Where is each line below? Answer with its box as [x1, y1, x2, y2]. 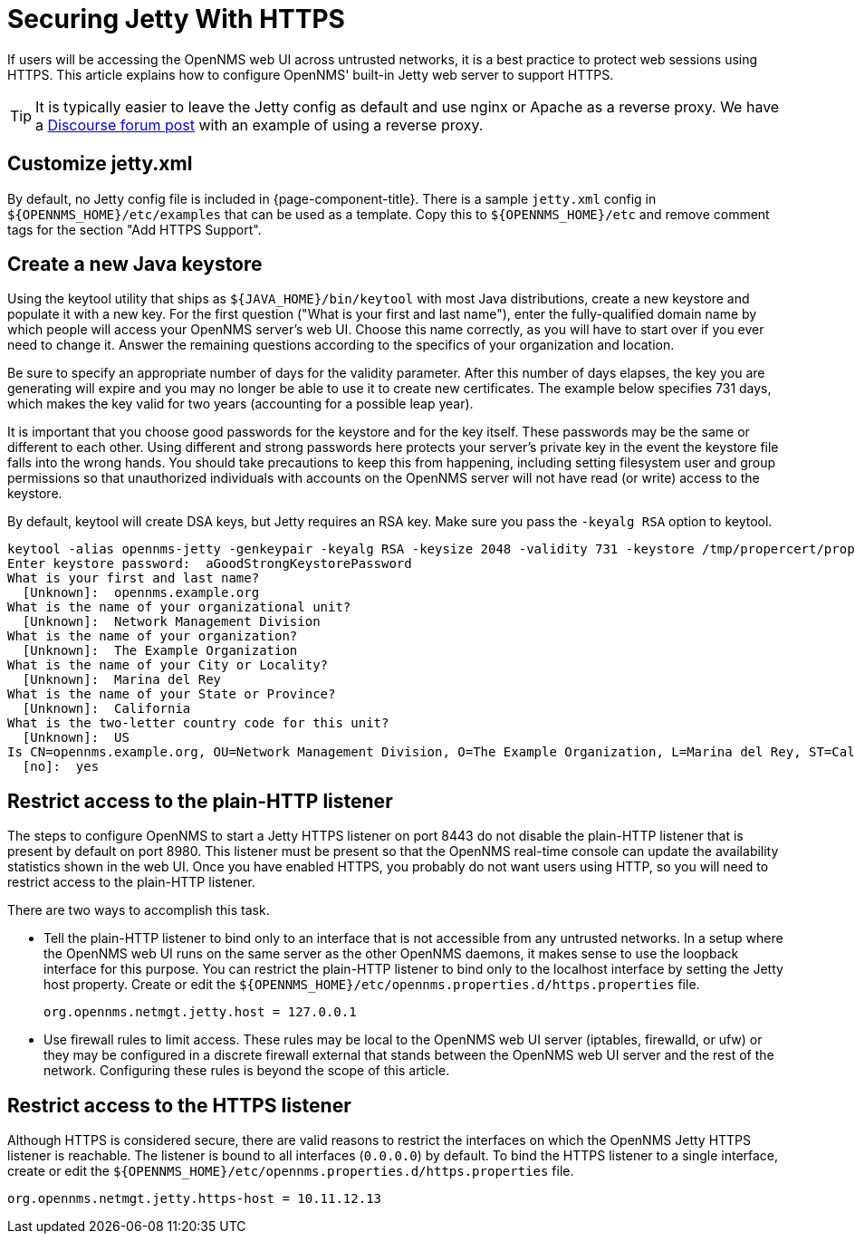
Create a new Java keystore [7, 253, 263, 276]
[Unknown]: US [22, 730, 130, 746]
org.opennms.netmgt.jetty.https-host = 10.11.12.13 [7, 1191, 382, 1207]
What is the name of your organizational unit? [7, 600, 351, 615]
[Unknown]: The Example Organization [22, 643, 298, 659]
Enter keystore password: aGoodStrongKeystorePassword [7, 556, 412, 572]
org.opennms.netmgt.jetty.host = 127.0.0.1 [43, 1005, 357, 1020]
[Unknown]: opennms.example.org [22, 585, 260, 601]
